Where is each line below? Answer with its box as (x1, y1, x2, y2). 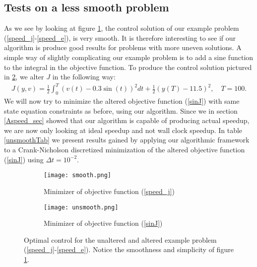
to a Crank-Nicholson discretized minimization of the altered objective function (4, 144, 245, 155)
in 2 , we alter (4, 71, 44, 82)
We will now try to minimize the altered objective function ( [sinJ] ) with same (4, 96, 240, 106)
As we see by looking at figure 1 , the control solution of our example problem (4, 23, 239, 33)
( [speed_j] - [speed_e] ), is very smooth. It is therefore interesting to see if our (4, 32, 236, 43)
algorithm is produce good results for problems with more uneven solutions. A (4, 42, 242, 53)
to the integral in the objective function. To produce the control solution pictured (4, 62, 252, 72)
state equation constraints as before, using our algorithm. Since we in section (4, 105, 238, 116)
